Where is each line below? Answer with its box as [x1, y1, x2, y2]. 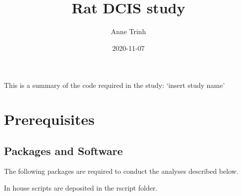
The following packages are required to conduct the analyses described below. [4, 166, 239, 176]
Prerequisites [4, 109, 95, 129]
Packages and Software [4, 143, 123, 158]
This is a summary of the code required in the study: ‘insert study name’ [4, 80, 225, 90]
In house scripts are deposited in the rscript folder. [4, 183, 158, 193]
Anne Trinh [111, 26, 146, 37]
